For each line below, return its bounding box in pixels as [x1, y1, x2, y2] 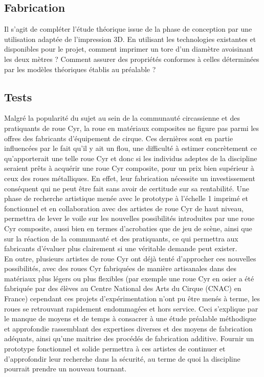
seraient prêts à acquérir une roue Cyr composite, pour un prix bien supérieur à [4, 163, 254, 173]
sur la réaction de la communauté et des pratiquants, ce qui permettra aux [4, 233, 238, 243]
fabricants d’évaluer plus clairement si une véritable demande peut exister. [4, 243, 237, 254]
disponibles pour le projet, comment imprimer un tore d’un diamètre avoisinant [4, 43, 254, 54]
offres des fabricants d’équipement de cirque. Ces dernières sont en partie [4, 132, 233, 143]
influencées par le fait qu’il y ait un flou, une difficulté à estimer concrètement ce [4, 143, 257, 153]
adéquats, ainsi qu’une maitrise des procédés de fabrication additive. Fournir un [4, 333, 254, 344]
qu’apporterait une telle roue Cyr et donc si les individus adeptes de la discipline [4, 152, 257, 163]
